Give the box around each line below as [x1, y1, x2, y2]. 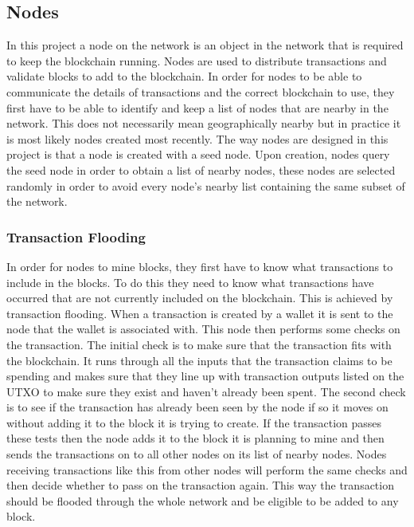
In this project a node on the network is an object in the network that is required [6, 37, 404, 53]
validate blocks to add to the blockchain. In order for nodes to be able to [6, 68, 362, 85]
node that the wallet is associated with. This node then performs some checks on [6, 321, 400, 337]
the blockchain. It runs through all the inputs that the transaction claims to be [6, 352, 393, 368]
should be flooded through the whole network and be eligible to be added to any [6, 492, 399, 509]
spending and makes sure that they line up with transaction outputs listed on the [6, 368, 404, 384]
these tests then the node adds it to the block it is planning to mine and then [6, 430, 385, 446]
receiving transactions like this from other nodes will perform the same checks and [6, 461, 408, 478]
